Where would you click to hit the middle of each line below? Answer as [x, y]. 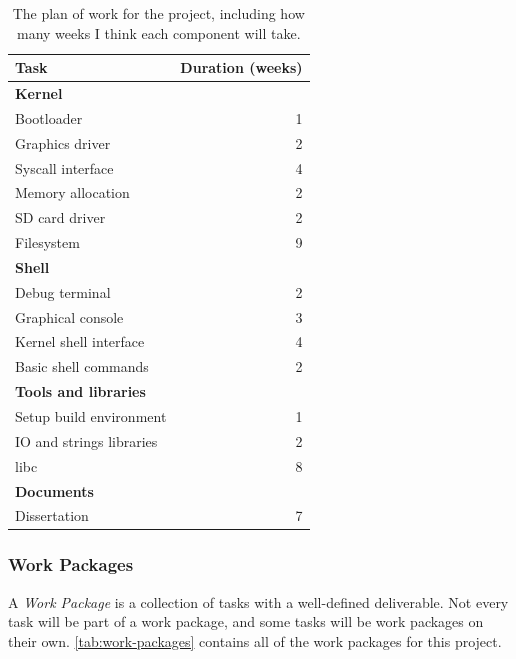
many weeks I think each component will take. [158, 32]
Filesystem [47, 242]
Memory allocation [72, 192]
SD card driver [60, 217]
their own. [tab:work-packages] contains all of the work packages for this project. [255, 640]
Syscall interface [64, 167]
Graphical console [69, 316]
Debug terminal [63, 291]
